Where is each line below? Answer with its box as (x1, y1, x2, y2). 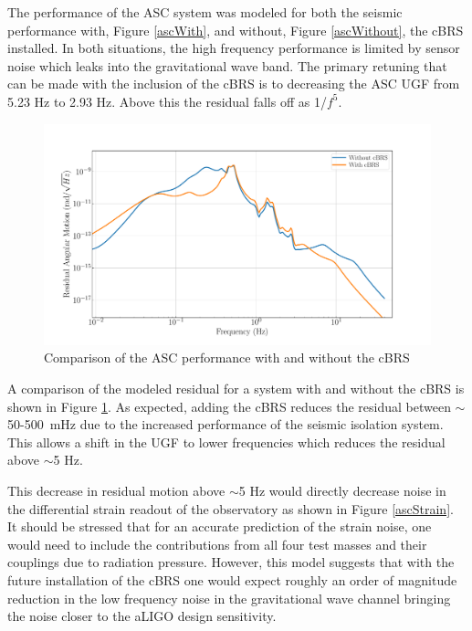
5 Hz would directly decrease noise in (238, 480, 446, 500)
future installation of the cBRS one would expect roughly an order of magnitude (7, 570, 457, 589)
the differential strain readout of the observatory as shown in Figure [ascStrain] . (7, 499, 454, 518)
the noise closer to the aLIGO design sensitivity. (7, 606, 277, 626)
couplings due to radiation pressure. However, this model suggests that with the (7, 552, 455, 572)
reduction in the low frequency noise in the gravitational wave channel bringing (7, 588, 451, 607)
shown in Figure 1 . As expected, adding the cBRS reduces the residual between (7, 396, 451, 415)
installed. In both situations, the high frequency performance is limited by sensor (7, 38, 460, 58)
